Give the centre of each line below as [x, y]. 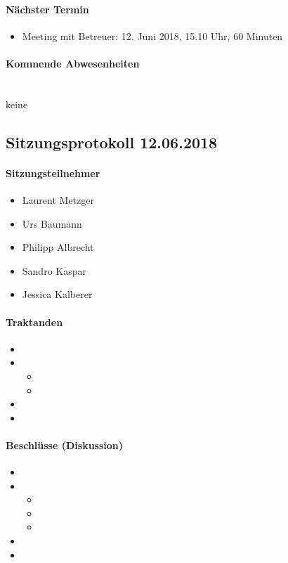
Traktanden [34, 322]
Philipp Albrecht [58, 247]
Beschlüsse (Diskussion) [65, 445]
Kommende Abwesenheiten [73, 63]
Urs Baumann [52, 223]
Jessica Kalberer [57, 294]
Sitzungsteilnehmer [53, 173]
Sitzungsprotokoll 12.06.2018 [112, 142]
